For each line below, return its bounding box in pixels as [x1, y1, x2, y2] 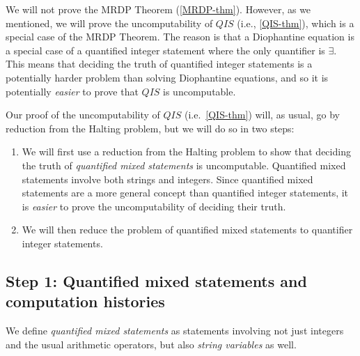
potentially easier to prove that [6, 84, 139, 98]
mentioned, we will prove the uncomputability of [6, 15, 213, 30]
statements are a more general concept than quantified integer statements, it [22, 185, 349, 200]
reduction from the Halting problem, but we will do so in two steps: [6, 121, 295, 135]
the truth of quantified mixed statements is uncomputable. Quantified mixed [22, 157, 346, 172]
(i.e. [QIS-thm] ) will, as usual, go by [184, 107, 340, 122]
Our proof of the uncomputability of [6, 107, 160, 122]
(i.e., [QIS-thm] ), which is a [237, 15, 354, 30]
